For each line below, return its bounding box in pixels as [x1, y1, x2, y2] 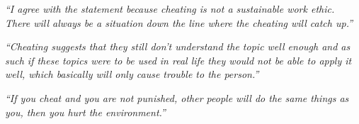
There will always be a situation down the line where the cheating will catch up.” [5, 15, 353, 30]
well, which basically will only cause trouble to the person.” [5, 67, 259, 81]
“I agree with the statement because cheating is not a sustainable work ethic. [5, 1, 335, 16]
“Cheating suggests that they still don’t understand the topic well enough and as [5, 39, 351, 54]
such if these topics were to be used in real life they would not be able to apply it [5, 52, 352, 67]
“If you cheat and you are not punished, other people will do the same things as [5, 90, 349, 105]
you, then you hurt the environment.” [5, 104, 166, 119]
